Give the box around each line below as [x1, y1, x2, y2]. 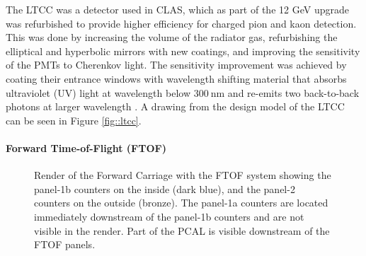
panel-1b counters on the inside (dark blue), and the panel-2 [34, 181, 295, 196]
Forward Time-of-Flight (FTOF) [6, 140, 166, 155]
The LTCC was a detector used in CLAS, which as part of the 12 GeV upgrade [6, 2, 349, 16]
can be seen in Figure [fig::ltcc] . [6, 112, 142, 127]
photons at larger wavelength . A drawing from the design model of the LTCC [6, 99, 345, 114]
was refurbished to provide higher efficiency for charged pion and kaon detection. [6, 16, 357, 30]
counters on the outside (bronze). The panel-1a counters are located [34, 195, 328, 210]
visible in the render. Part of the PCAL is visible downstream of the [34, 223, 330, 238]
